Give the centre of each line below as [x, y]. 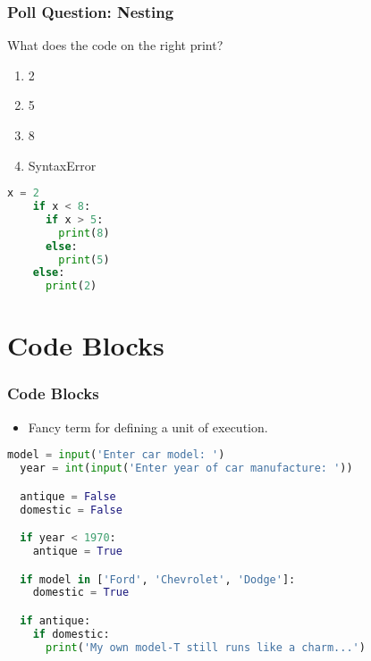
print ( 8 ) [84, 233]
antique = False [68, 496]
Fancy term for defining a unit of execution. [148, 427]
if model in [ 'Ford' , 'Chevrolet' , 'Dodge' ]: [158, 579]
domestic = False [71, 510]
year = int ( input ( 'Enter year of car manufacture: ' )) [186, 469]
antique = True [77, 552]
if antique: [55, 621]
